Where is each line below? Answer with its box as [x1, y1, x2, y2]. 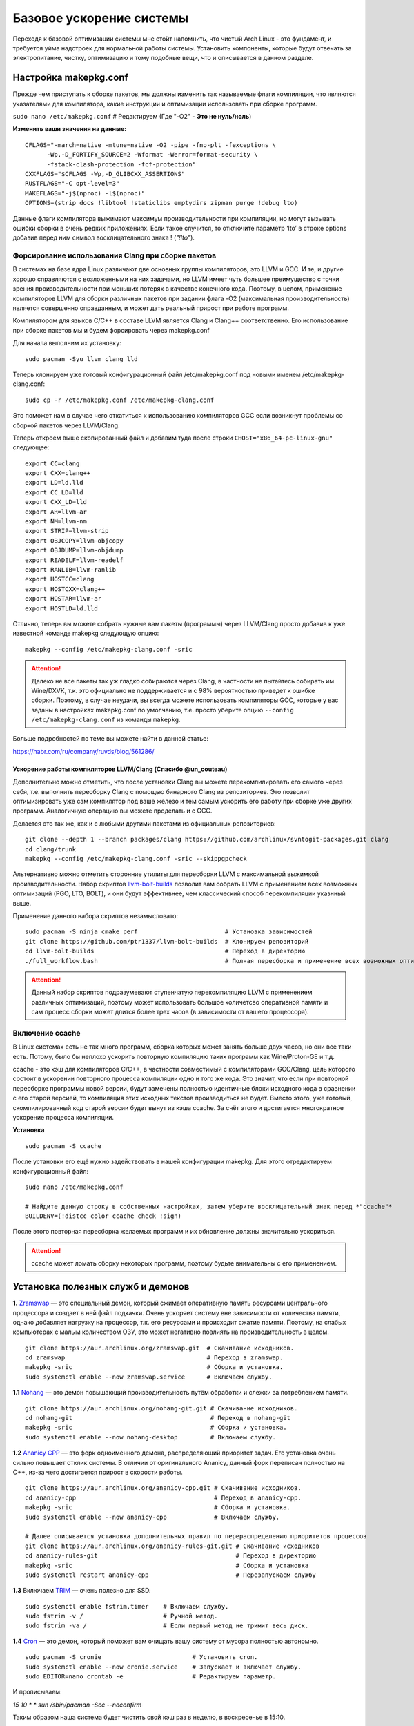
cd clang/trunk [25, 845, 77, 853]
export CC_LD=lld [25, 488, 83, 496]
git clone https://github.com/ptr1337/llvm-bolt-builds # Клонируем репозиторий [25, 938, 309, 945]
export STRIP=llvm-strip [25, 527, 109, 535]
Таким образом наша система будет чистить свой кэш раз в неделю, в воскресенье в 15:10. [12, 1713, 286, 1722]
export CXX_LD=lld [25, 498, 88, 506]
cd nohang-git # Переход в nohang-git [25, 1414, 291, 1422]
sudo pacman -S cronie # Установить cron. [25, 1654, 258, 1661]
